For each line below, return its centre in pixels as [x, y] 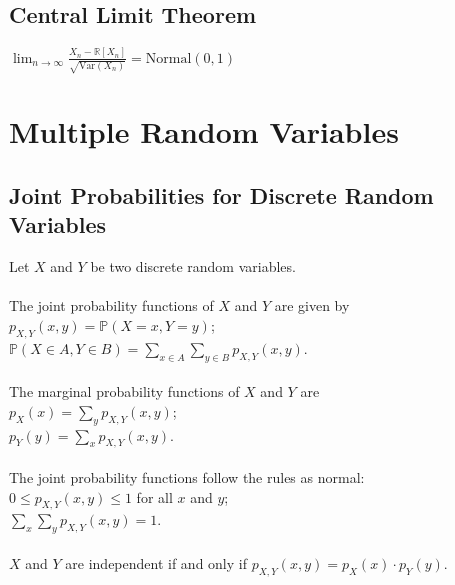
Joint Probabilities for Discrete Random [221, 194]
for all [154, 496]
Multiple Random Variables [204, 131]
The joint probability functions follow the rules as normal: [187, 476]
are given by [312, 305]
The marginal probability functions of [124, 391]
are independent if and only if [156, 562]
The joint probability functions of [111, 305]
